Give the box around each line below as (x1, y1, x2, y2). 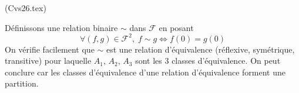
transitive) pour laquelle (5, 54, 92, 67)
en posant (159, 21, 194, 33)
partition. (5, 77, 39, 89)
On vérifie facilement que (5, 43, 95, 55)
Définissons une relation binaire (5, 21, 118, 33)
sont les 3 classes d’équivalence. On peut (135, 54, 281, 67)
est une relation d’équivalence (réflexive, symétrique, (106, 43, 295, 55)
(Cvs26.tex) (5, 2, 46, 13)
